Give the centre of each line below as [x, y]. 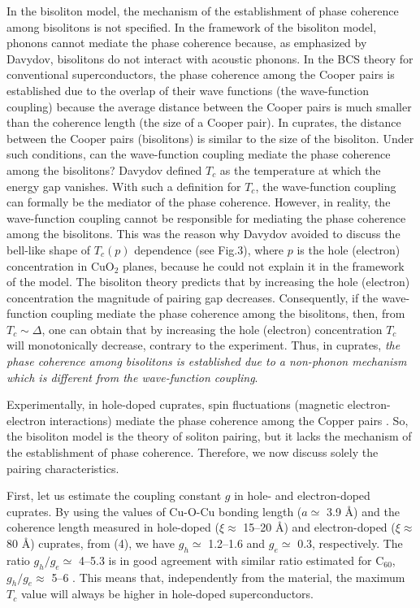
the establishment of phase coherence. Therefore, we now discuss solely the [193, 452]
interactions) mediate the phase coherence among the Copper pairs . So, [229, 420]
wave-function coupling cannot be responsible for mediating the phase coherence [206, 217]
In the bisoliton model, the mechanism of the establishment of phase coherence [203, 11]
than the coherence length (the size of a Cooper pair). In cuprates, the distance [204, 122]
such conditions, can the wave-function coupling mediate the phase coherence [199, 154]
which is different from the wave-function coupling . [132, 377]
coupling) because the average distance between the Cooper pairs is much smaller [209, 106]
